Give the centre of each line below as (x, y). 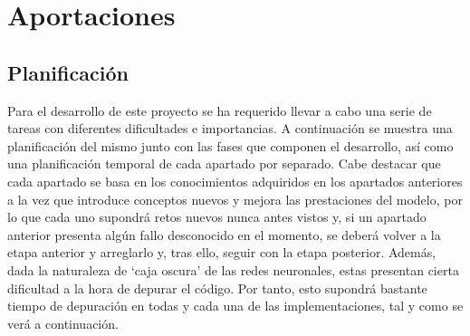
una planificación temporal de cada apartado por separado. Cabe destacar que (224, 163)
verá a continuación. (63, 323)
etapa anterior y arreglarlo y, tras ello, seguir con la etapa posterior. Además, (222, 252)
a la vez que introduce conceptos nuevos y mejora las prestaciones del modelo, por (235, 199)
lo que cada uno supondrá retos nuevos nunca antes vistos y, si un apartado (217, 217)
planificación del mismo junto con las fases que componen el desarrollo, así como (230, 145)
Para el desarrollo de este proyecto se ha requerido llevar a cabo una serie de (220, 110)
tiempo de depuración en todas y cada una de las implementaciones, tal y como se (235, 306)
